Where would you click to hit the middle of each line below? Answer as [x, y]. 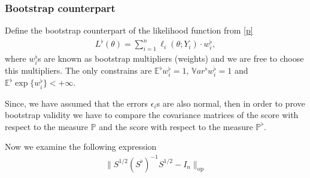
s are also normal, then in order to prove [231, 103]
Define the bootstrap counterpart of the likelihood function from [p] [129, 30]
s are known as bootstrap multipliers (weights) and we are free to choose [171, 58]
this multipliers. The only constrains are [78, 70]
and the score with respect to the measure [176, 126]
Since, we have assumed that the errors [77, 103]
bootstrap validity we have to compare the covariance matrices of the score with [152, 115]
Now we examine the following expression [81, 147]
